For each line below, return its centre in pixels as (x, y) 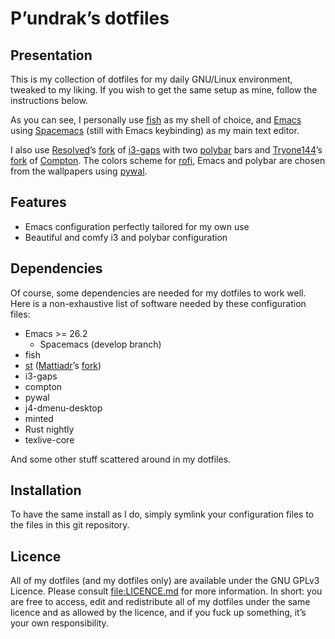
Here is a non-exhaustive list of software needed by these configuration (158, 303)
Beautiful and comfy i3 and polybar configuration (126, 237)
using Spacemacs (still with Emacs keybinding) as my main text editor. (155, 130)
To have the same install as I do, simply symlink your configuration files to (162, 514)
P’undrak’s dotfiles (90, 18)
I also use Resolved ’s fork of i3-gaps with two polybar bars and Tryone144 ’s (166, 150)
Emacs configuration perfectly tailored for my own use (137, 226)
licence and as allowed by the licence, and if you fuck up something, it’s (158, 613)
